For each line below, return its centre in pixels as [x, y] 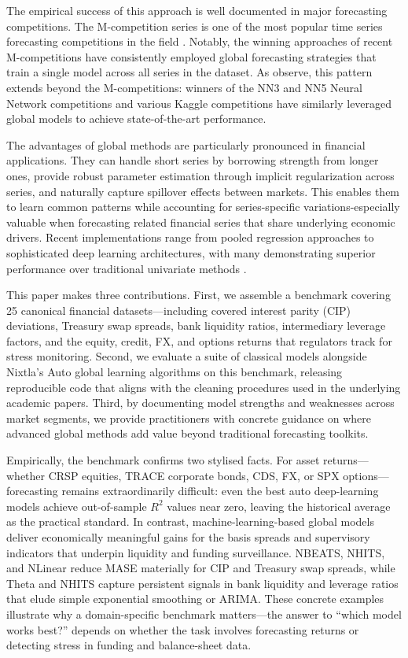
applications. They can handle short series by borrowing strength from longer [193, 160]
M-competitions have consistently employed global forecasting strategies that [191, 56]
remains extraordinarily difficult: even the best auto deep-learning [220, 491]
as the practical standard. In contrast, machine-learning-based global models [190, 521]
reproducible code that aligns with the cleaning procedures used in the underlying [204, 387]
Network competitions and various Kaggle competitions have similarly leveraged [199, 103]
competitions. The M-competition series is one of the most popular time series [195, 26]
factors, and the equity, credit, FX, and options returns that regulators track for [199, 340]
